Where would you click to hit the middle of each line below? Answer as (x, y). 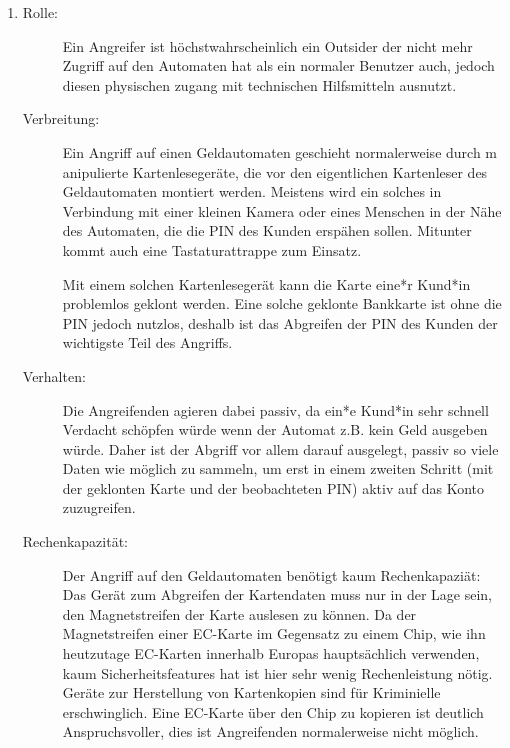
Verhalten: (54, 375)
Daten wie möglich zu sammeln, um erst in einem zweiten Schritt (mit (278, 468)
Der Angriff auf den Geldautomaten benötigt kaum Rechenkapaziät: (271, 574)
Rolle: (40, 12)
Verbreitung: (61, 118)
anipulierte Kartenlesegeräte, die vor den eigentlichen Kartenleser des (275, 171)
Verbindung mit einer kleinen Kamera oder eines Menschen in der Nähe (282, 210)
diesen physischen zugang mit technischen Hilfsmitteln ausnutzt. (259, 84)
